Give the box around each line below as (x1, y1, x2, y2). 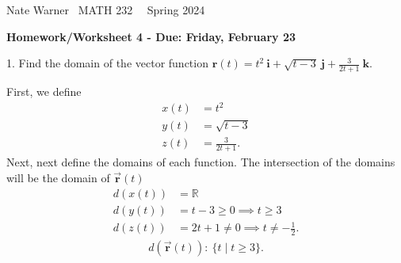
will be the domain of (6, 169, 110, 185)
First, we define (6, 83, 82, 100)
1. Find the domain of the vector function (6, 55, 208, 71)
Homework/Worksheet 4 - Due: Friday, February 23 (6, 28, 296, 44)
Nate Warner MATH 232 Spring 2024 (6, 2, 205, 17)
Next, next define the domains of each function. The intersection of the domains (6, 154, 395, 170)
